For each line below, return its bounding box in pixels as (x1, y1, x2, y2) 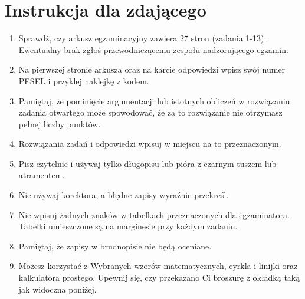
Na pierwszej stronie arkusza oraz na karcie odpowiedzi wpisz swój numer (18, 63, 286, 75)
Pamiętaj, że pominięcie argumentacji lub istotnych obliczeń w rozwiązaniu (18, 94, 290, 107)
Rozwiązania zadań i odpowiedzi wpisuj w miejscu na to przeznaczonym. (18, 137, 281, 150)
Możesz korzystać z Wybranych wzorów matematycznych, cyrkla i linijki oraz (18, 259, 298, 272)
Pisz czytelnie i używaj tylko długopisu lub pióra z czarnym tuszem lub (18, 157, 277, 169)
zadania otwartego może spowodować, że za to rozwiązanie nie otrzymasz (18, 106, 283, 119)
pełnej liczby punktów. (18, 117, 101, 130)
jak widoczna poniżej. (18, 282, 97, 295)
